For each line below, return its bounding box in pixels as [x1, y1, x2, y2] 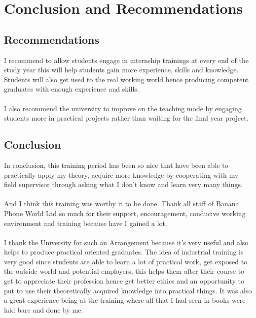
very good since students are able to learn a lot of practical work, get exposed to [4, 256, 248, 266]
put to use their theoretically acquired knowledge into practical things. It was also [4, 285, 252, 295]
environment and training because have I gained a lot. [4, 218, 167, 228]
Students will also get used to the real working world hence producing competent [4, 74, 249, 84]
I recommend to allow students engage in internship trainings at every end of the [4, 55, 249, 65]
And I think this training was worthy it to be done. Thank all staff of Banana [4, 198, 239, 209]
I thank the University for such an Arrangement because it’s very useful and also [4, 237, 249, 247]
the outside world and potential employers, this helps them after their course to [4, 266, 245, 276]
